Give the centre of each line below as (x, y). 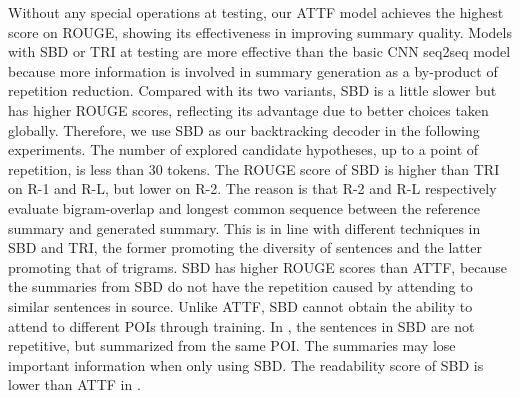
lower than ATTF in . (74, 384)
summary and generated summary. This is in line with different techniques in (244, 227)
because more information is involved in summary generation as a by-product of (253, 70)
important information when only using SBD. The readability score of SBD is (246, 364)
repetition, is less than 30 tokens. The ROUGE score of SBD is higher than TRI (254, 168)
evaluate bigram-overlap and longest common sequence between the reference (244, 207)
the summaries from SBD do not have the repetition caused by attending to (240, 286)
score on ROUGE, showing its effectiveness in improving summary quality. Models (260, 31)
